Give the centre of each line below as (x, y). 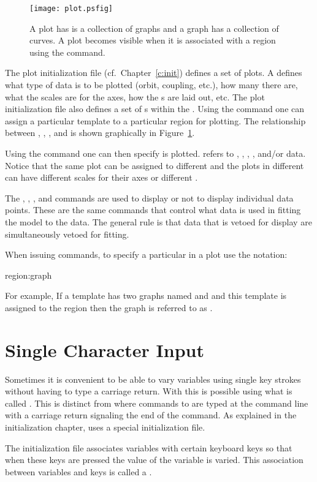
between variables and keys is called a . (78, 471)
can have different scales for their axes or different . (101, 177)
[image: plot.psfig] (71, 9)
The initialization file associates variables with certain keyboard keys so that (149, 447)
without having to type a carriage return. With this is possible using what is (149, 391)
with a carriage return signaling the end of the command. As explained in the (151, 415)
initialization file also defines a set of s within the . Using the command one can (155, 109)
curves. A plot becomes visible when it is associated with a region (153, 40)
